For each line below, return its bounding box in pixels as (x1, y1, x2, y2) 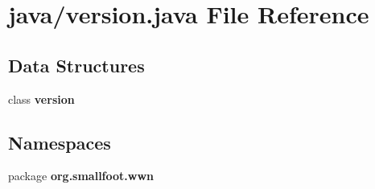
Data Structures (8, 52, 145, 77)
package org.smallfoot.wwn (8, 167, 155, 184)
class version (8, 90, 75, 107)
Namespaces (8, 129, 111, 154)
